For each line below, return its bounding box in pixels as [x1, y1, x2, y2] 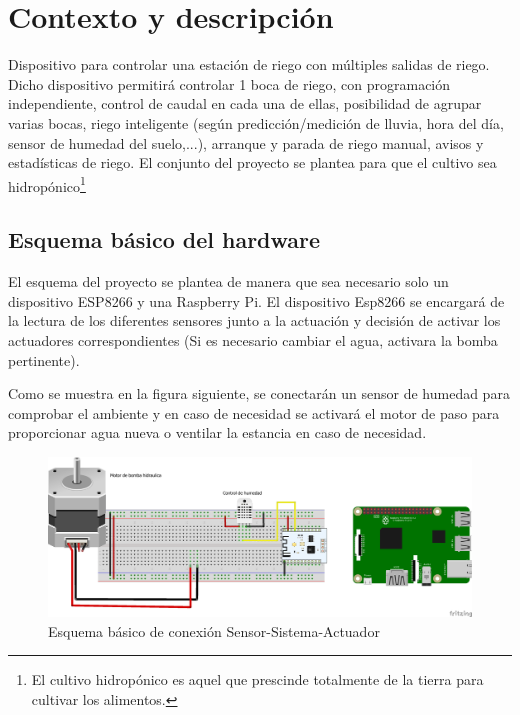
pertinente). [8, 349, 80, 370]
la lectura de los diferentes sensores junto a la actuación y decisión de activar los [8, 310, 501, 331]
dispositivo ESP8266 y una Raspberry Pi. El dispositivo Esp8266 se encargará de [8, 290, 505, 311]
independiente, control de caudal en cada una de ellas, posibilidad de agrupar [8, 93, 482, 114]
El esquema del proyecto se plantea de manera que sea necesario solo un [8, 271, 449, 292]
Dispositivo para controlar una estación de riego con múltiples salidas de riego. [8, 54, 490, 75]
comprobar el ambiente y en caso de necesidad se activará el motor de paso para [8, 402, 500, 423]
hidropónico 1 [8, 172, 86, 196]
